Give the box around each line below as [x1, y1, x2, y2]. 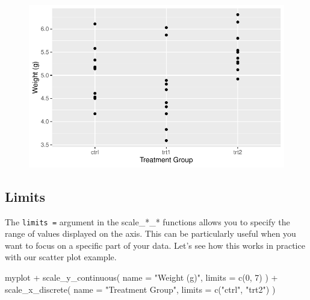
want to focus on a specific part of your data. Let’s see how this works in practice [5, 239, 305, 251]
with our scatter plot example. [5, 251, 117, 263]
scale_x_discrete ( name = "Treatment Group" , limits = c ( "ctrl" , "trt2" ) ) [5, 283, 276, 295]
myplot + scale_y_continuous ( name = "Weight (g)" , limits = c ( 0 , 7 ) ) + [5, 271, 278, 284]
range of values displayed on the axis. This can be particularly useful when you [5, 227, 296, 240]
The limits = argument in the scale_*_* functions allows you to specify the [5, 215, 290, 228]
